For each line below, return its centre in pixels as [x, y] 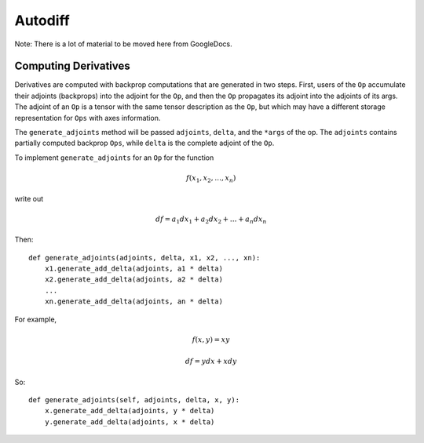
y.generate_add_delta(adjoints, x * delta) [130, 422]
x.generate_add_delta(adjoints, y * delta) [130, 411]
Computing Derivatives [73, 66]
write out [29, 198]
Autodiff [42, 20]
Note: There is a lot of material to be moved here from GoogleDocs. [123, 44]
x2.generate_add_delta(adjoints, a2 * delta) [134, 280]
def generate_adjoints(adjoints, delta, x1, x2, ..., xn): [144, 258]
